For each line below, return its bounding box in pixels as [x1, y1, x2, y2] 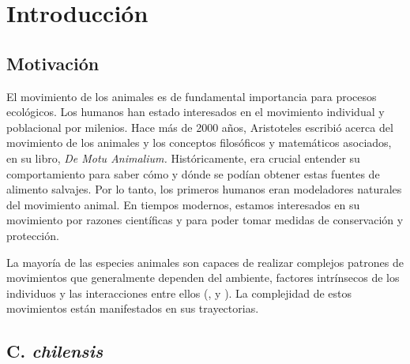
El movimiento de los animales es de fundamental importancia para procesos [6, 88, 377, 104]
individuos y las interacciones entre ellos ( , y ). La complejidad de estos [6, 284, 352, 301]
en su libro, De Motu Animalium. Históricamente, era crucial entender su [6, 149, 360, 166]
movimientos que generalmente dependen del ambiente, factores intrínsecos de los [6, 269, 400, 286]
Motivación [6, 51, 100, 75]
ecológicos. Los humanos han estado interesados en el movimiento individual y [6, 103, 385, 120]
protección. [6, 227, 59, 243]
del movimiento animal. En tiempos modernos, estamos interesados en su [6, 196, 360, 212]
